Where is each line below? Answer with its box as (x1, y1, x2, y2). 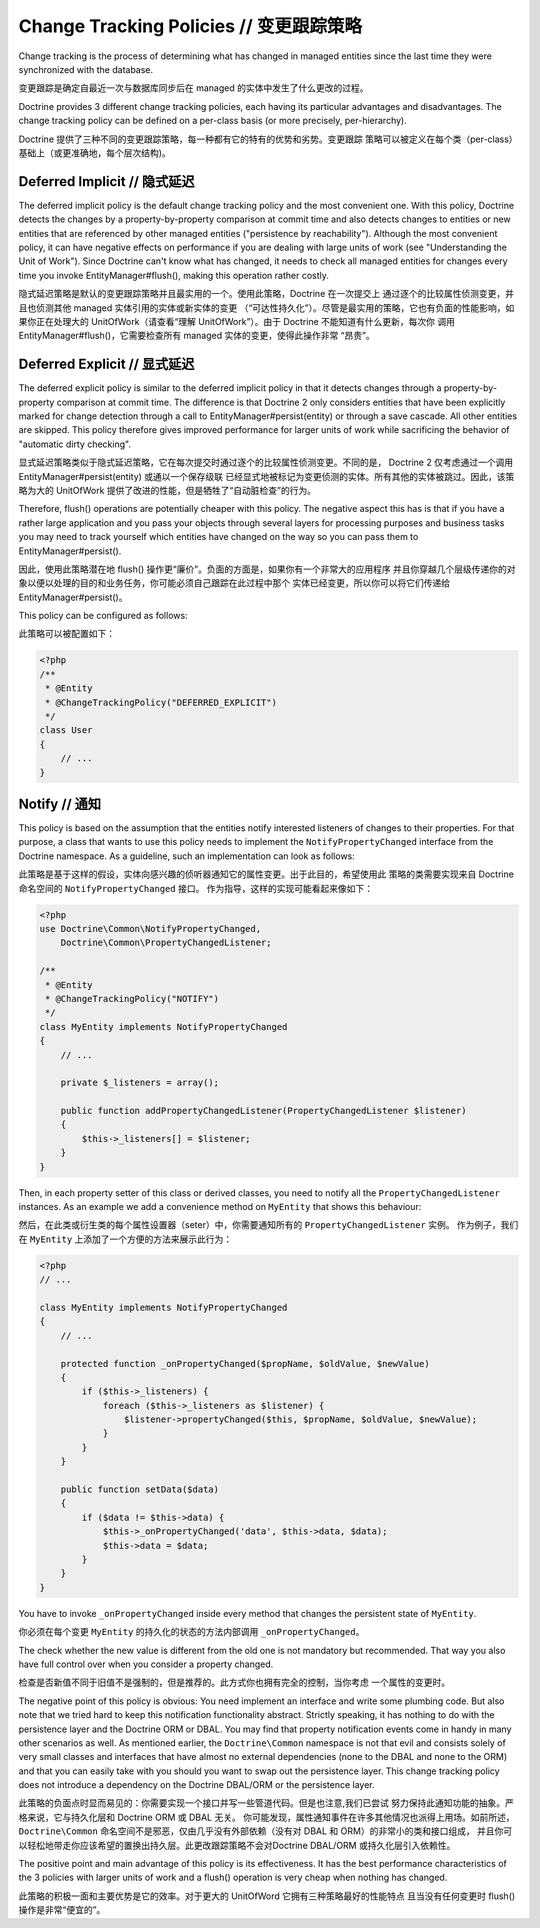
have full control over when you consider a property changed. (18, 1658, 274, 1670)
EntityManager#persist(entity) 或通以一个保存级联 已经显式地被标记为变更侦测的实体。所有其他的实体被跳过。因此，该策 (18, 470, 515, 482)
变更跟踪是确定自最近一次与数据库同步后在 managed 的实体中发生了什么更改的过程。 (18, 82, 369, 94)
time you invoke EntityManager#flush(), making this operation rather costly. (18, 269, 330, 281)
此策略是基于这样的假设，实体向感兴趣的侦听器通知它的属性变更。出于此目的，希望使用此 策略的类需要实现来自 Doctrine (18, 868, 515, 880)
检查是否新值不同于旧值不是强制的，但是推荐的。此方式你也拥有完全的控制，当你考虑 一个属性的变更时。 (18, 1676, 450, 1689)
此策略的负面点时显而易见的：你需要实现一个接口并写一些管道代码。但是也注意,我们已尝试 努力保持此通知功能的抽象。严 (18, 1797, 514, 1809)
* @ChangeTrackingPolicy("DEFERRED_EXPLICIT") (45, 696, 277, 708)
